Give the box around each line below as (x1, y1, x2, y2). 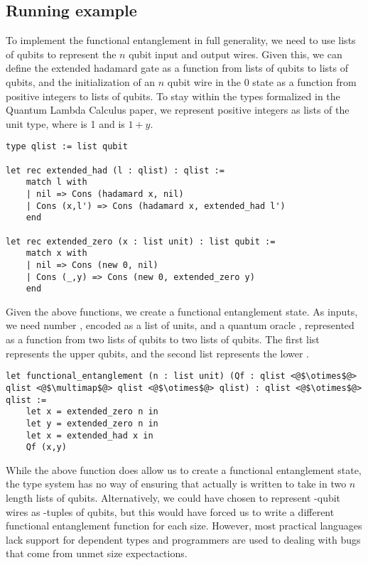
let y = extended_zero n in (26, 418, 158, 429)
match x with (26, 248, 87, 259)
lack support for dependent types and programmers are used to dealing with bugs (6, 532, 361, 547)
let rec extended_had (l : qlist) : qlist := (6, 165, 224, 176)
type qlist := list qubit (6, 141, 128, 152)
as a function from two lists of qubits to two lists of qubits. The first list (6, 332, 320, 347)
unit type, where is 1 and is (6, 116, 125, 131)
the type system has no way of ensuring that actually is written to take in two (6, 476, 347, 491)
